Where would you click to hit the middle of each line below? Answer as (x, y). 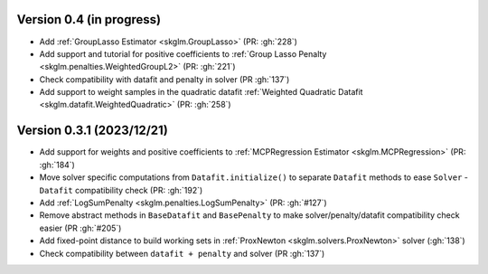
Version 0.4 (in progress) (89, 19)
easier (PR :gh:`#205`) (80, 228)
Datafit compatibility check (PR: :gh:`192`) (121, 190)
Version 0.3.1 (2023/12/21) (93, 131)
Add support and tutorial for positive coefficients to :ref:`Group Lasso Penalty (183, 53)
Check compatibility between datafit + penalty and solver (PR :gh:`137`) (182, 253)
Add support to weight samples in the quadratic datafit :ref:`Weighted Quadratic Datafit (201, 92)
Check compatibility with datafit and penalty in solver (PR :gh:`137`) (164, 79)
